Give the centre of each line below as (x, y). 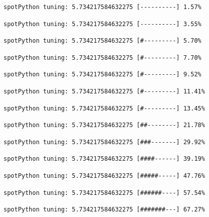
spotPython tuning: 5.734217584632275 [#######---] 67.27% (104, 210)
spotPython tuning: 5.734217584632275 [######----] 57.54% (104, 193)
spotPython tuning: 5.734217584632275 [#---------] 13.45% (104, 108)
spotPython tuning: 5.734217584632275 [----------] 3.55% (102, 24)
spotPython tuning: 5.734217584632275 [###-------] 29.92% (104, 142)
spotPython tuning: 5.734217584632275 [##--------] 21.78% (104, 125)
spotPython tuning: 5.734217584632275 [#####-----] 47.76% (104, 176)
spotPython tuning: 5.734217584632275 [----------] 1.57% (102, 7)
